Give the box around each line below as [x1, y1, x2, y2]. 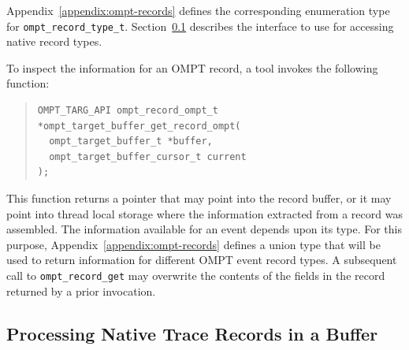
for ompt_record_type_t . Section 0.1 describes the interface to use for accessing [6, 17, 394, 34]
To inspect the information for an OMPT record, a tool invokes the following [6, 59, 378, 76]
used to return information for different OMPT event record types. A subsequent [6, 251, 397, 268]
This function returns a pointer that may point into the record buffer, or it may [6, 190, 392, 206]
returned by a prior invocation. [6, 282, 156, 299]
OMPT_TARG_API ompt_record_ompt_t [37, 105, 218, 117]
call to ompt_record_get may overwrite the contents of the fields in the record [6, 266, 385, 283]
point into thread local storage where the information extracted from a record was [6, 205, 403, 222]
